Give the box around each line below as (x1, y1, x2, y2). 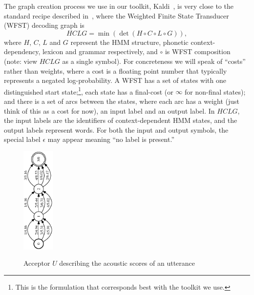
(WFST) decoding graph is (4, 20, 85, 30)
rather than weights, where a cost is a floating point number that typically (4, 65, 227, 76)
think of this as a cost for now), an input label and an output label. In (4, 105, 215, 116)
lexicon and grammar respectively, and (42, 46, 158, 57)
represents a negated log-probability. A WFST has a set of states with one (4, 75, 226, 85)
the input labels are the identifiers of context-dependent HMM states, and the (4, 115, 237, 125)
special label (4, 134, 41, 144)
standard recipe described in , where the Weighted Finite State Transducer (4, 10, 229, 20)
